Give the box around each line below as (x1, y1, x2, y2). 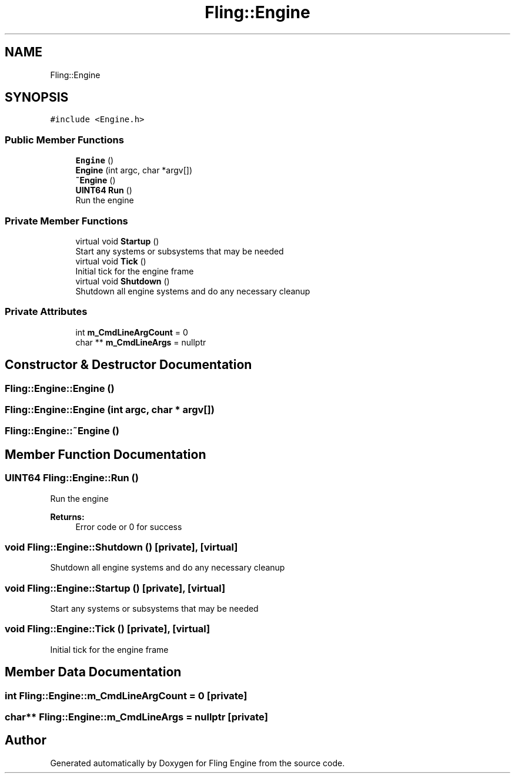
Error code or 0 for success (75, 521, 182, 532)
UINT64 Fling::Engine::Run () (5, 472, 139, 484)
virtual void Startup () (75, 236, 159, 246)
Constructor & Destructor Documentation (5, 357, 252, 373)
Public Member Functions (5, 133, 124, 146)
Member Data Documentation (5, 665, 182, 680)
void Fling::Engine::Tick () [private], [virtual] (5, 623, 210, 635)
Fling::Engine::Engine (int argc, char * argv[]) (5, 403, 215, 415)
